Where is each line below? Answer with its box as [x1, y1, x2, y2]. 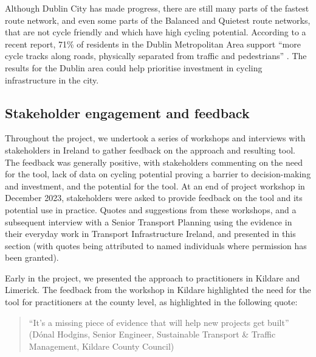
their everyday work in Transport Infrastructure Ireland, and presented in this [5, 227, 296, 240]
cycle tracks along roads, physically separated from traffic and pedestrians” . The [5, 49, 307, 62]
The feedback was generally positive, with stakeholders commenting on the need [5, 155, 303, 168]
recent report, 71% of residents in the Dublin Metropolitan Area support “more [5, 37, 301, 50]
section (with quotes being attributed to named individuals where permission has [5, 239, 307, 252]
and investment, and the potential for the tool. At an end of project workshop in [5, 179, 305, 192]
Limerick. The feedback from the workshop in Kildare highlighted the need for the [5, 283, 311, 296]
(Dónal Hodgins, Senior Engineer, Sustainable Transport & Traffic [29, 328, 276, 341]
